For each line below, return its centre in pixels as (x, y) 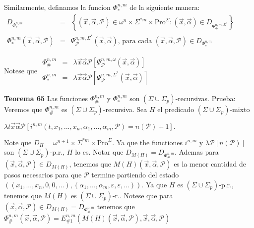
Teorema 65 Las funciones (46, 98)
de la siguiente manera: (165, 7)
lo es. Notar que (99, 152)
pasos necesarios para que (43, 175)
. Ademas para (196, 152)
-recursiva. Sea (125, 109)
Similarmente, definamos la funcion (57, 7)
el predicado (176, 109)
